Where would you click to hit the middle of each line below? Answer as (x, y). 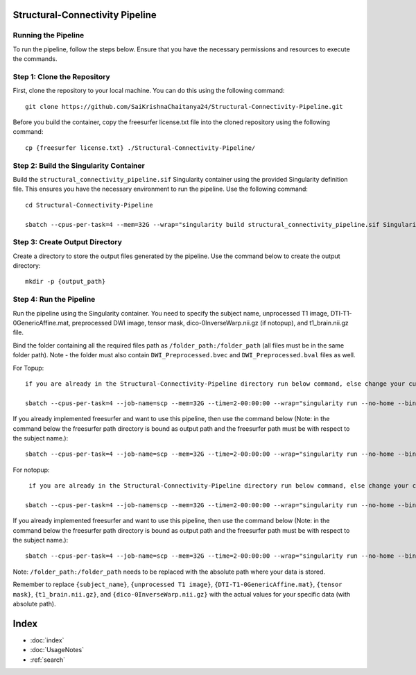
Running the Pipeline (49, 35)
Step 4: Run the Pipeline (54, 300)
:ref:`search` (48, 660)
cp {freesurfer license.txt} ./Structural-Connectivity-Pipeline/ (140, 148)
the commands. (35, 59)
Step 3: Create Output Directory (68, 242)
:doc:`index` (47, 640)
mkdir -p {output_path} (66, 282)
